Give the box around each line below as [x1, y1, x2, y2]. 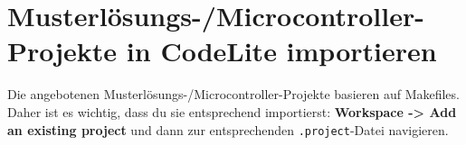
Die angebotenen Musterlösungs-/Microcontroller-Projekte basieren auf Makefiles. [7, 85, 460, 104]
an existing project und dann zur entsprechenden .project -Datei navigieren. [7, 120, 449, 139]
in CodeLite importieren [126, 32, 437, 69]
